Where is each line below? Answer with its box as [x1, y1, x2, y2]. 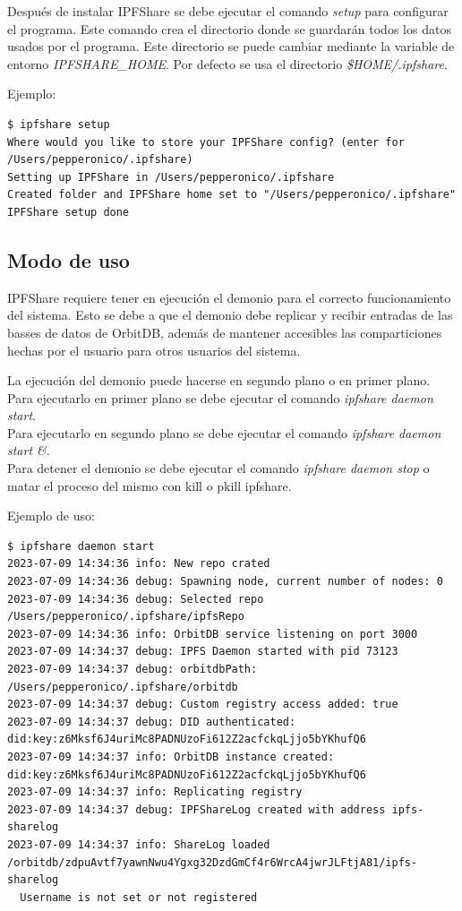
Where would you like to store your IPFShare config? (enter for [7, 135, 405, 149]
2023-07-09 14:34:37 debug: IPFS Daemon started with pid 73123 [7, 645, 398, 658]
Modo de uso [7, 245, 130, 273]
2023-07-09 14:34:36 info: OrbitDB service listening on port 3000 [7, 627, 418, 640]
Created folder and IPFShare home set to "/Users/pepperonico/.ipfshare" [7, 188, 457, 202]
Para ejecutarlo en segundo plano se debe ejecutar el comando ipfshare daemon [7, 423, 441, 442]
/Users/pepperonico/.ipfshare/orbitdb [7, 680, 238, 693]
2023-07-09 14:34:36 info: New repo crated [7, 557, 270, 571]
